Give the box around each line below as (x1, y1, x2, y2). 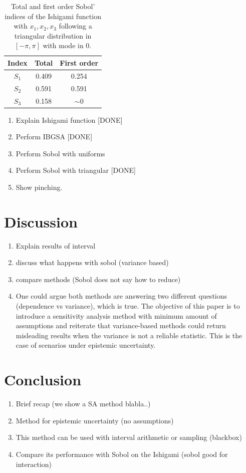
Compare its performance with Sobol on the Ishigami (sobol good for (16, 448, 228, 459)
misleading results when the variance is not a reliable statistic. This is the (16, 330, 242, 340)
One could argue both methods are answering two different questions (16, 291, 227, 301)
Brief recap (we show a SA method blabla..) (16, 398, 151, 409)
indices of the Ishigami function (5, 11, 101, 21)
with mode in (43, 40, 84, 51)
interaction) (16, 458, 52, 469)
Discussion (4, 211, 78, 231)
